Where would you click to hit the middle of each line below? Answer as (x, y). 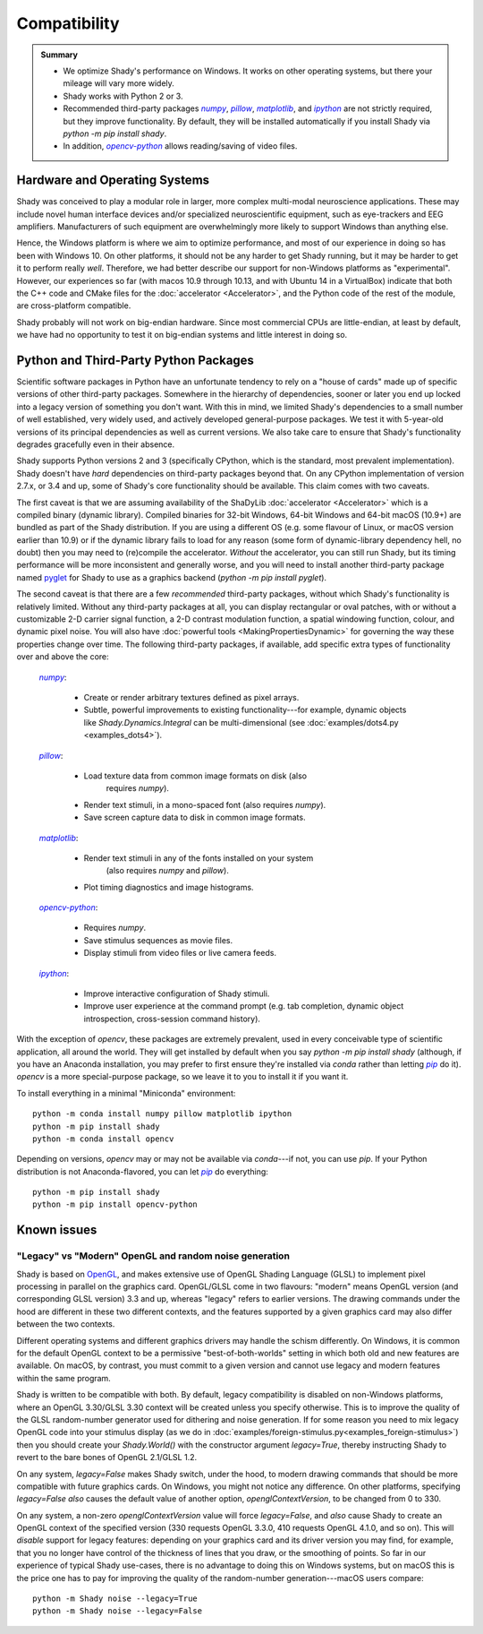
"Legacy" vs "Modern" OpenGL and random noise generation (153, 1256)
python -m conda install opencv (103, 1139)
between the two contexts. (66, 1324)
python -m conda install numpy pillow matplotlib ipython (162, 1114)
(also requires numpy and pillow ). (168, 871)
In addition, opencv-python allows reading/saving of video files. (180, 146)
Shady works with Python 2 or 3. (123, 96)
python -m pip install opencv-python (115, 1204)
